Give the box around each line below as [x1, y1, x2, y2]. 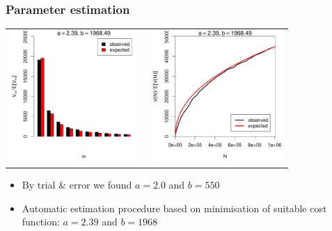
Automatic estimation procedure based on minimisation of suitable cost [22, 200, 327, 215]
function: [22, 214, 60, 229]
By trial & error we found [22, 177, 132, 192]
